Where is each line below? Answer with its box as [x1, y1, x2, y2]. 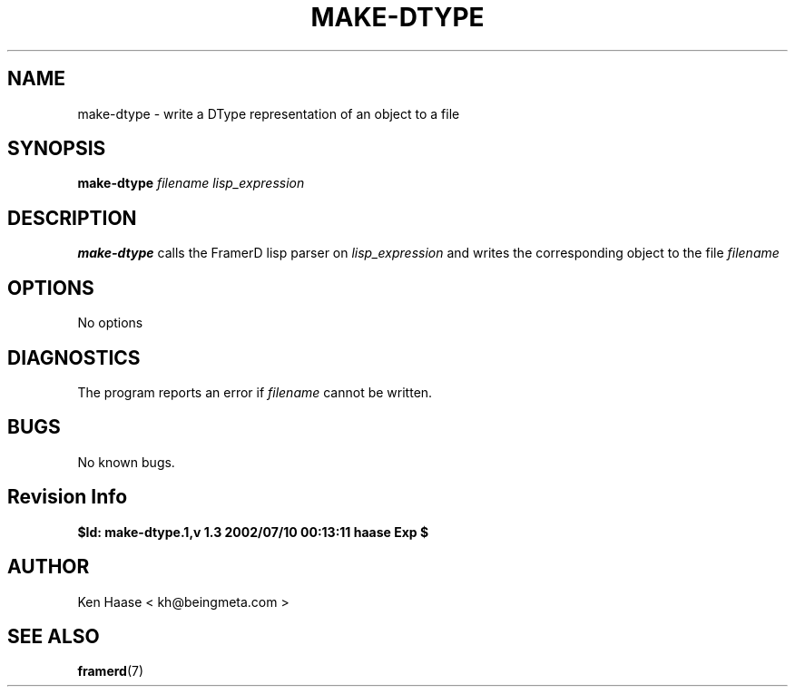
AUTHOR [7, 555, 90, 579]
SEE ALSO [7, 624, 100, 648]
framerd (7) [77, 663, 144, 679]
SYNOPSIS [7, 137, 106, 161]
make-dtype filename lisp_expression [77, 175, 305, 191]
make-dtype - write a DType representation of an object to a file [77, 105, 460, 122]
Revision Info [7, 485, 128, 509]
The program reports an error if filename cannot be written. [77, 384, 433, 400]
